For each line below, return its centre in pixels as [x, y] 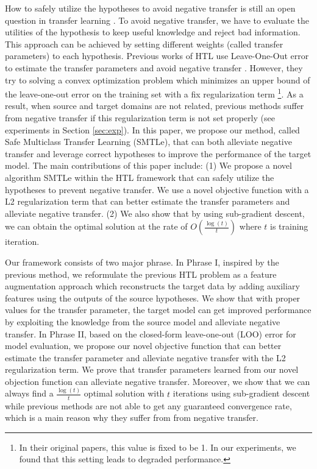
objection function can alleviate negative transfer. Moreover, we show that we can [158, 381]
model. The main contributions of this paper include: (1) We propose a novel [148, 165]
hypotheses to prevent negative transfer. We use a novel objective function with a [157, 189]
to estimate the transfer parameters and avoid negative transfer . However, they [154, 67]
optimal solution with [124, 393]
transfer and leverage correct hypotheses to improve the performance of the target [158, 153]
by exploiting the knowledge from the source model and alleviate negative [143, 321]
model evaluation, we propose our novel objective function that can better [143, 346]
